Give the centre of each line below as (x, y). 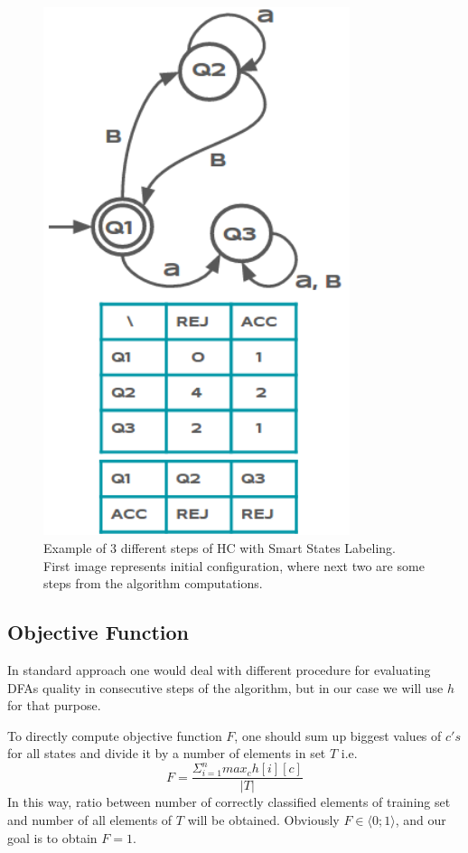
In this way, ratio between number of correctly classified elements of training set (229, 802)
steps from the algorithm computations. (153, 583)
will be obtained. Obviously (263, 820)
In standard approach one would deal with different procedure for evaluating (219, 669)
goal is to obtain (52, 837)
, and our (421, 820)
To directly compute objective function (115, 735)
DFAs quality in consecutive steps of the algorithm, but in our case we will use (225, 687)
